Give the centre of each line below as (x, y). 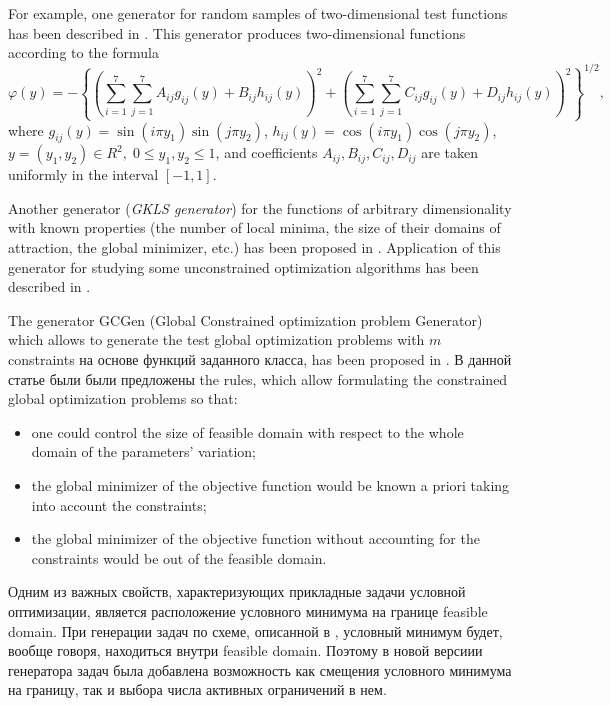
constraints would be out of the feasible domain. (179, 557)
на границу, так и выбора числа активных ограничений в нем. (197, 689)
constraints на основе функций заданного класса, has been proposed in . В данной (260, 359)
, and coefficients (266, 152)
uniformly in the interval (83, 174)
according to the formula (83, 52)
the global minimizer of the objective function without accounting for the (255, 538)
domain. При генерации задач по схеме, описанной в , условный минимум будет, (255, 630)
